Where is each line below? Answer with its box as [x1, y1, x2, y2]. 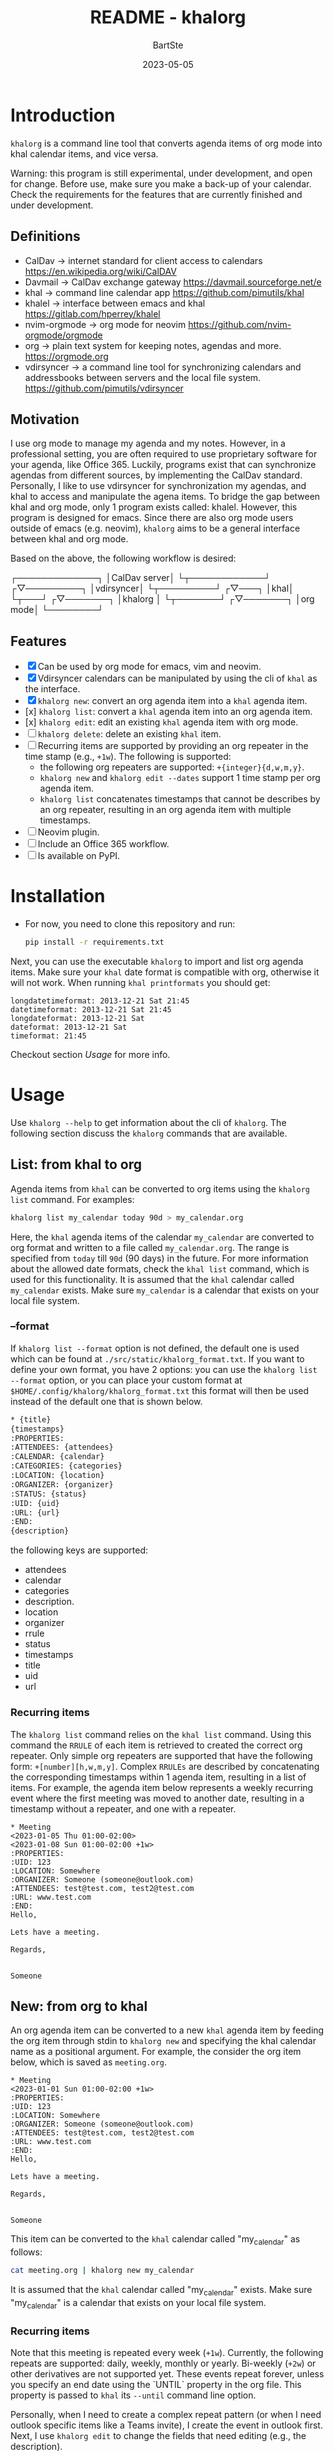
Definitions [10, 228, 81, 245]
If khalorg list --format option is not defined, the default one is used [10, 1342, 300, 1354]
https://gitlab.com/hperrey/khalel [24, 307, 161, 320]
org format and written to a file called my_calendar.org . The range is [10, 1241, 290, 1253]
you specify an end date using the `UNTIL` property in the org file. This [10, 2378, 302, 2390]
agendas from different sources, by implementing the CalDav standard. [10, 469, 303, 481]
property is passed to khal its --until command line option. [10, 2389, 257, 2401]
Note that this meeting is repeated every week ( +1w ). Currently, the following [10, 2346, 324, 2358]
